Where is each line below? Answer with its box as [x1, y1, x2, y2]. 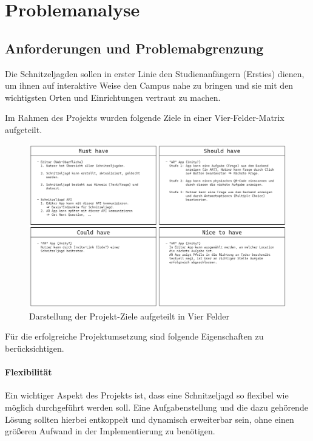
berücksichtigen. [5, 342, 64, 355]
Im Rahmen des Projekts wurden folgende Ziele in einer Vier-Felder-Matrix [5, 111, 284, 124]
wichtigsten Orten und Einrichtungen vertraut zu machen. [5, 91, 221, 103]
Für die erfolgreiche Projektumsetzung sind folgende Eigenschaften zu [5, 330, 264, 343]
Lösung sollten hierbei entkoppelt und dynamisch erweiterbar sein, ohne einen [5, 412, 294, 425]
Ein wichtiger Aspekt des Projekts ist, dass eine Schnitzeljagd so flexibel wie [5, 389, 289, 402]
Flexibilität [5, 366, 52, 378]
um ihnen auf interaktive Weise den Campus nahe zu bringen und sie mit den [5, 79, 294, 92]
